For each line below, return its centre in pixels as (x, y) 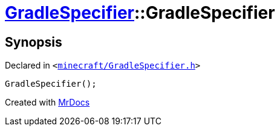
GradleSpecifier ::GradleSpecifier (140, 13)
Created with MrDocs (47, 102)
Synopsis (34, 42)
